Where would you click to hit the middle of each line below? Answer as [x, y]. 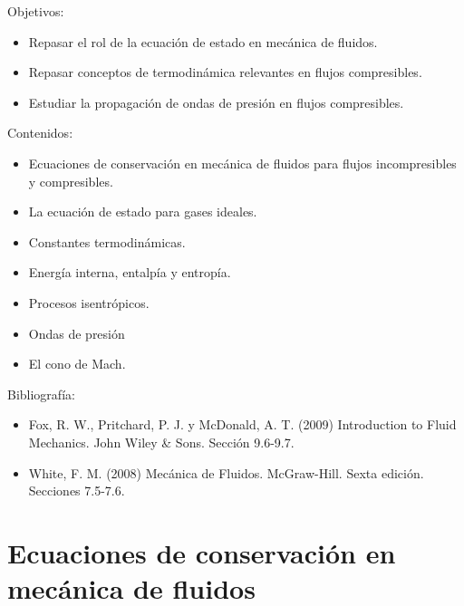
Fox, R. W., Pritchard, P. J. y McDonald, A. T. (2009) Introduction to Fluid [242, 424]
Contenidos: [40, 133]
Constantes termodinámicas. [107, 241]
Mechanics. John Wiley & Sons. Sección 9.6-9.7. [161, 442]
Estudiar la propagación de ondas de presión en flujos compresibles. [216, 102]
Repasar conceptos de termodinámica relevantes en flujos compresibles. [225, 72]
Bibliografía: [41, 394]
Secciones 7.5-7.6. [77, 491]
